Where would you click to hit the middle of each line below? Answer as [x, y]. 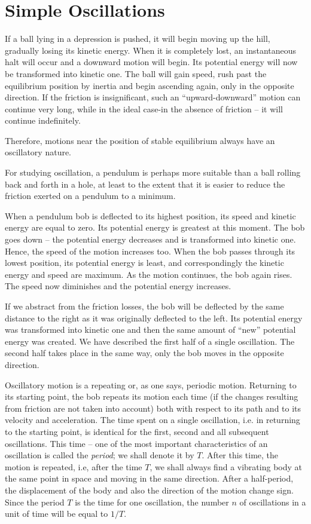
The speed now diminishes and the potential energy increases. [118, 286]
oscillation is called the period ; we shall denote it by [100, 455]
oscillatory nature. [38, 152]
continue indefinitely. [43, 120]
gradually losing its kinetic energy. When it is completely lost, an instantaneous [151, 50]
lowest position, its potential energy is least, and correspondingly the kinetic [144, 263]
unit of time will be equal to [57, 514]
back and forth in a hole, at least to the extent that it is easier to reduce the [145, 184]
